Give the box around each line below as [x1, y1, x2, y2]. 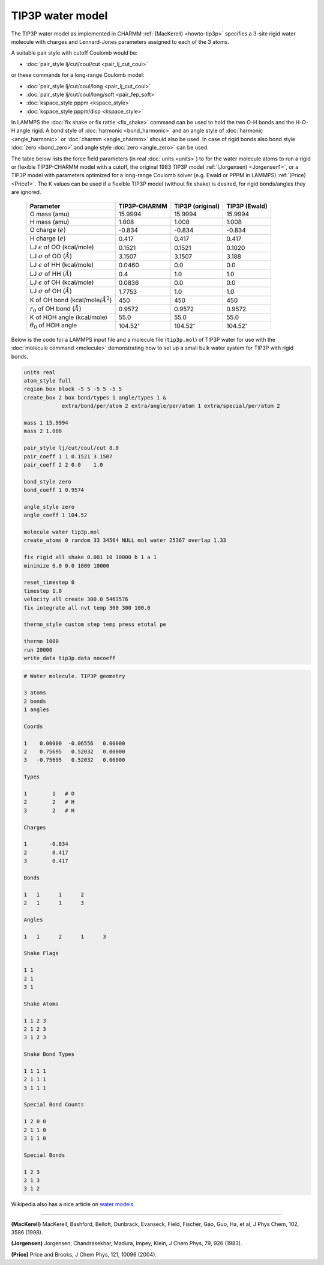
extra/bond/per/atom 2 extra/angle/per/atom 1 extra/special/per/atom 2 [61, 402, 280, 410]
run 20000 [23, 646, 53, 653]
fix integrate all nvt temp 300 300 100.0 [23, 604, 151, 611]
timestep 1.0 [23, 587, 62, 594]
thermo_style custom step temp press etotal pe [23, 621, 166, 628]
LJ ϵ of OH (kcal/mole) [29, 278, 94, 287]
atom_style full [23, 377, 72, 384]
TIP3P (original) [174, 202, 220, 210]
